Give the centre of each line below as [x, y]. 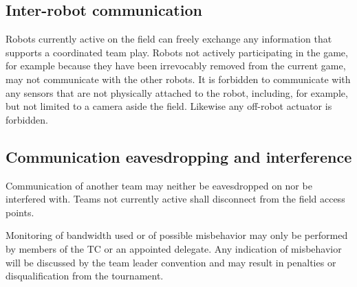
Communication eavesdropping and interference [179, 156]
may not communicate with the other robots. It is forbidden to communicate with [178, 79]
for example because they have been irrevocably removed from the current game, [176, 66]
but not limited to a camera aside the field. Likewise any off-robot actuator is [169, 106]
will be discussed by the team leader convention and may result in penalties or [171, 262]
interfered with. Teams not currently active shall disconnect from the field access [175, 199]
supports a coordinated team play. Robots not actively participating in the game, [177, 52]
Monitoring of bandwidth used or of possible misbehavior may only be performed [177, 235]
